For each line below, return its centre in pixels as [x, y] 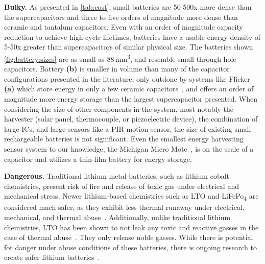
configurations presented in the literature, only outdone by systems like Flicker [127, 78]
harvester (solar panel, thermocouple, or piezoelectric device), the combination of [131, 119]
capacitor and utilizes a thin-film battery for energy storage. [98, 159]
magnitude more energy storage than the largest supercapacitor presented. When [131, 99]
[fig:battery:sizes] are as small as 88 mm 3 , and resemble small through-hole [120, 58]
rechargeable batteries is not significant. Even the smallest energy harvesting [124, 139]
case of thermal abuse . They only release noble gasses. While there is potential [129, 237]
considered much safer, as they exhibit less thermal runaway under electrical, [124, 207]
